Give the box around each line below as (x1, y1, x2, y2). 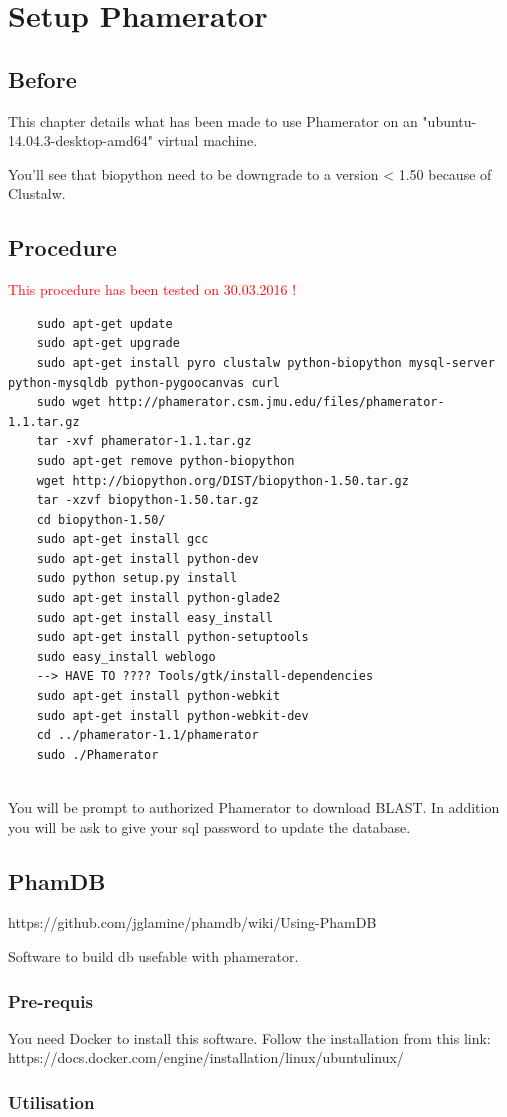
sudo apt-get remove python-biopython (36, 453, 295, 468)
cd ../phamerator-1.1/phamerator (36, 728, 259, 743)
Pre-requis (8, 988, 93, 1013)
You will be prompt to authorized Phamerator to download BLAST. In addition (8, 797, 500, 817)
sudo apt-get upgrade (36, 336, 180, 351)
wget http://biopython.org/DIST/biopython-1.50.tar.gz (36, 473, 409, 488)
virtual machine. (157, 130, 258, 151)
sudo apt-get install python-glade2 (36, 591, 281, 606)
